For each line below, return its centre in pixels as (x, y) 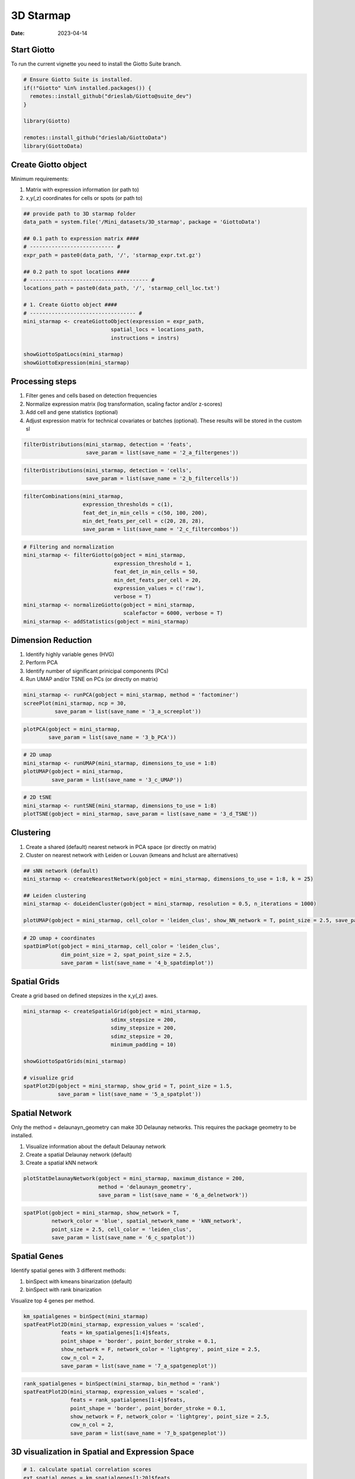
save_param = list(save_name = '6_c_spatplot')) (123, 1237)
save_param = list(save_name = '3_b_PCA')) (112, 737)
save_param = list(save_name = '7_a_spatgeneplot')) (139, 1366)
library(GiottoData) (53, 146)
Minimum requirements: (40, 179)
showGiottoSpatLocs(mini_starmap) (73, 354)
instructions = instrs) (145, 338)
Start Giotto (33, 50)
